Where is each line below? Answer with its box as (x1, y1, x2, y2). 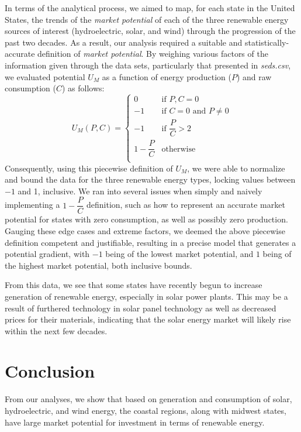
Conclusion (5, 359, 95, 383)
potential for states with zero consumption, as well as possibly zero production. (5, 213, 288, 225)
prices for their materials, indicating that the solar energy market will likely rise (5, 313, 291, 325)
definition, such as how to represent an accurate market (86, 198, 285, 211)
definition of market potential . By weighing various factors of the (37, 47, 268, 60)
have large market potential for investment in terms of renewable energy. (5, 416, 265, 428)
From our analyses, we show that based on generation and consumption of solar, (5, 393, 292, 405)
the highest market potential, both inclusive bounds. (5, 259, 192, 271)
